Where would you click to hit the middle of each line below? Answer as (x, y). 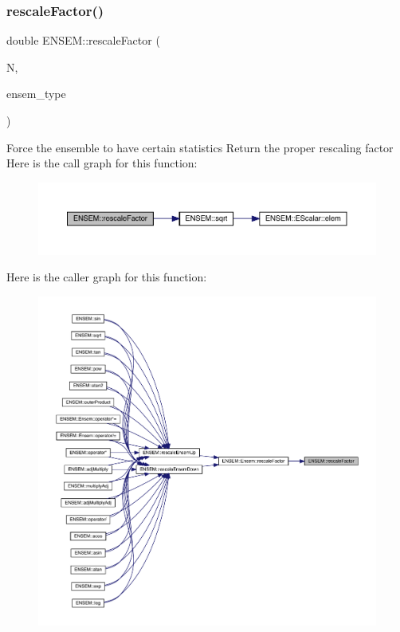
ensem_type (36, 94)
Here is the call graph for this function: (102, 163)
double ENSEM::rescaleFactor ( (83, 40)
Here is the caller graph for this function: (107, 277)
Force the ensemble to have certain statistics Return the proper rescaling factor (200, 147)
